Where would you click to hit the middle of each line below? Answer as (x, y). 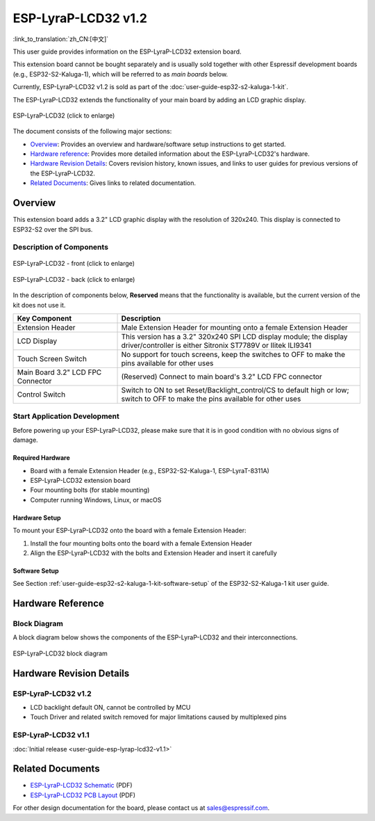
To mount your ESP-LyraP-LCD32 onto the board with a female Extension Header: (130, 531)
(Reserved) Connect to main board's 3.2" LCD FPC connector (222, 377)
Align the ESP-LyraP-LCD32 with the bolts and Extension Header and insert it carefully (153, 552)
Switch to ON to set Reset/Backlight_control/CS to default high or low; (235, 390)
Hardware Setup (37, 518)
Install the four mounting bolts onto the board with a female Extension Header (141, 543)
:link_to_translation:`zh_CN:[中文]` (61, 39)
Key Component (44, 319)
